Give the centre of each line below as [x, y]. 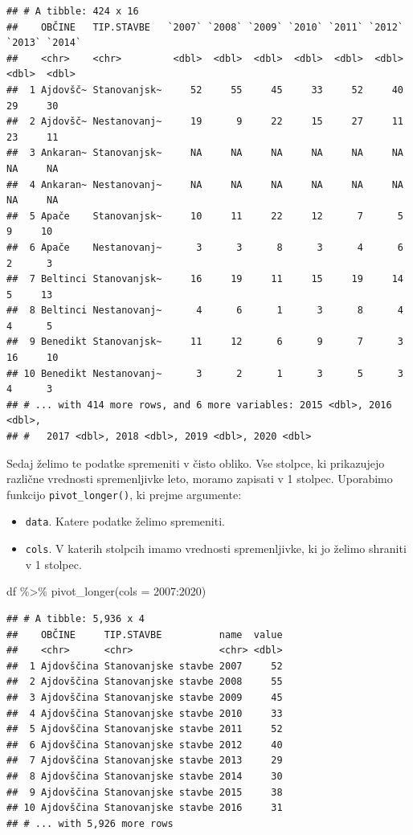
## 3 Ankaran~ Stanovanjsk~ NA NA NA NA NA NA [205, 153]
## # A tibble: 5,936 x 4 [76, 618]
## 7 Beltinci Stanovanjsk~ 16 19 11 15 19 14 [205, 279]
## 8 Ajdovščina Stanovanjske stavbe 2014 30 [145, 776]
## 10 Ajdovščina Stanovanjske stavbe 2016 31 [145, 808]
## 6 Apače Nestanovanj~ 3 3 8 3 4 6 [205, 247]
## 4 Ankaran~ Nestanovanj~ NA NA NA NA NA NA [205, 184]
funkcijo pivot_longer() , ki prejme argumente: [124, 494]
